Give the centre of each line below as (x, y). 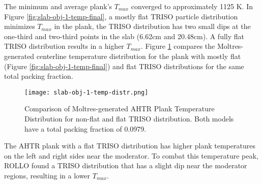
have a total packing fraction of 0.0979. (85, 128)
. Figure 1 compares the (178, 46)
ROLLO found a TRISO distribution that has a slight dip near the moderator (126, 165)
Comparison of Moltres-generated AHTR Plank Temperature (120, 109)
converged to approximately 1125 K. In (192, 6)
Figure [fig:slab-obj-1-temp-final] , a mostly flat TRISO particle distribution (121, 16)
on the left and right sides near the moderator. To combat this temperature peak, (131, 155)
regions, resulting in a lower (47, 175)
